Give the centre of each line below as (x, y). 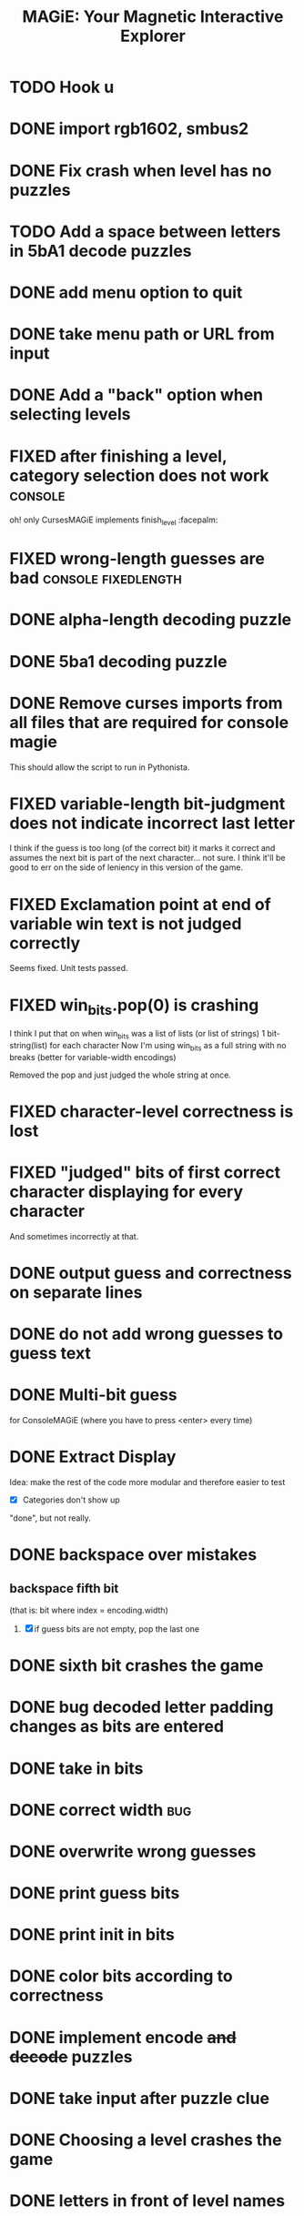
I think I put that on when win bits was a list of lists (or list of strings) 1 (137, 1034)
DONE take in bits (76, 1768)
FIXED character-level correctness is (152, 1111)
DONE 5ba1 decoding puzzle (118, 661)
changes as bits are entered (117, 1727)
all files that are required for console (149, 722)
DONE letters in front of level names (147, 2201)
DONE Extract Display (93, 1457)
